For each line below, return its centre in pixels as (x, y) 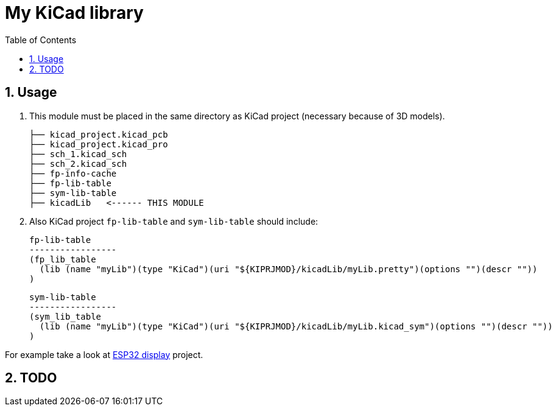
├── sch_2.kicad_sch (78, 163)
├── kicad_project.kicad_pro (99, 144)
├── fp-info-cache (73, 173)
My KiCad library (74, 13)
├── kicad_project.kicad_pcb (99, 134)
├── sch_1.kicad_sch (78, 154)
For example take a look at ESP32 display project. (104, 354)
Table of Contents (41, 40)
